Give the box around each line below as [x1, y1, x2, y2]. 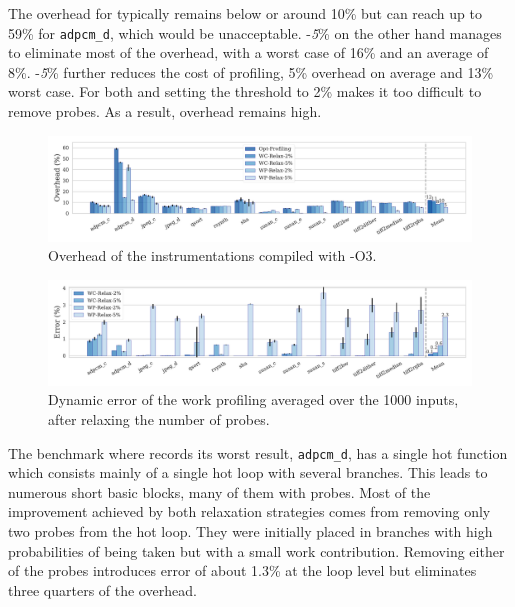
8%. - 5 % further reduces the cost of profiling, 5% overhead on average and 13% [8, 61, 494, 82]
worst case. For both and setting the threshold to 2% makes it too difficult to [8, 81, 482, 102]
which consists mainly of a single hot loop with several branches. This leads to [8, 462, 488, 483]
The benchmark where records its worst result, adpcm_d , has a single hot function [8, 442, 508, 463]
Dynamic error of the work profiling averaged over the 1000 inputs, [48, 389, 459, 410]
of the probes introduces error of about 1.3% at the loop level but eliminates [8, 560, 477, 581]
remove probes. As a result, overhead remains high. [8, 101, 322, 122]
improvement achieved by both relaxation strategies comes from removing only [8, 501, 491, 522]
